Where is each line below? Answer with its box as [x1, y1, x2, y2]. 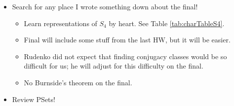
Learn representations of [24, 18, 97, 28]
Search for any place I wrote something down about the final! [12, 1, 198, 11]
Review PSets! [12, 94, 55, 104]
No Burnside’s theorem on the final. [24, 77, 132, 87]
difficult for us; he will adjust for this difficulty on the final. [24, 61, 203, 71]
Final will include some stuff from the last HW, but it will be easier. [24, 35, 231, 45]
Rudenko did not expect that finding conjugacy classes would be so [24, 51, 227, 61]
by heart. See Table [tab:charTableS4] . [109, 18, 225, 28]
